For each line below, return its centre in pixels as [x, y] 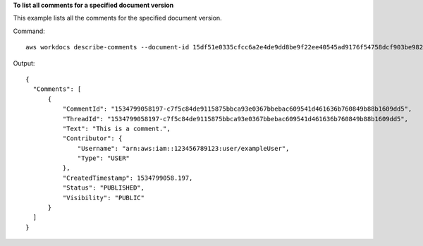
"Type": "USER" [104, 158]
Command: [29, 31]
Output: [24, 63]
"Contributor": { [92, 139]
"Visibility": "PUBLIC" [103, 198]
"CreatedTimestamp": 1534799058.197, [128, 178]
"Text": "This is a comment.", [116, 128]
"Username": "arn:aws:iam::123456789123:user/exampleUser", [184, 148]
